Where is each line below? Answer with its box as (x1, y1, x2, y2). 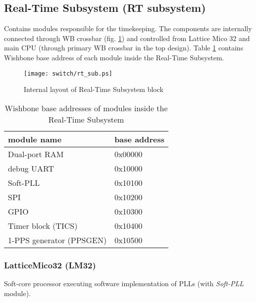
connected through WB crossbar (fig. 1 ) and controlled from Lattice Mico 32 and (4, 33, 250, 43)
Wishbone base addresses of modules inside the (4, 102, 168, 114)
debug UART (8, 162, 54, 174)
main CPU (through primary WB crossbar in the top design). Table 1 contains (4, 43, 244, 53)
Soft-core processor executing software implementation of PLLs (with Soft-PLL (4, 278, 244, 289)
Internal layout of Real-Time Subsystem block (24, 84, 163, 94)
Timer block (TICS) (8, 219, 78, 231)
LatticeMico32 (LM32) (4, 259, 96, 271)
